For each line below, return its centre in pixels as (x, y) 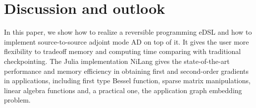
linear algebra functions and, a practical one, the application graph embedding (123, 90)
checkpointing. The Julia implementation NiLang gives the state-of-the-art (117, 61)
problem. (17, 100)
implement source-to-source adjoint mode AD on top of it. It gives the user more (127, 41)
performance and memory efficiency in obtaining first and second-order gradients (127, 71)
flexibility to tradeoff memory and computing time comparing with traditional (123, 51)
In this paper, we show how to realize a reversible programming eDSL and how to (128, 32)
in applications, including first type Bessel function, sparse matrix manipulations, (127, 81)
